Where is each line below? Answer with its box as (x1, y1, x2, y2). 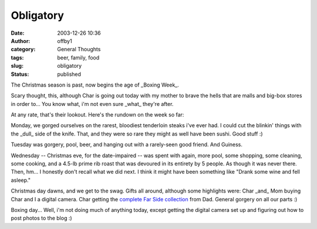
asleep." (11, 177, 31, 184)
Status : (11, 71, 29, 78)
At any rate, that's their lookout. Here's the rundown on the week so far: (11, 111, 184, 118)
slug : (11, 62, 23, 69)
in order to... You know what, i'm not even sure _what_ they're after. (11, 100, 174, 107)
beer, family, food (57, 54, 100, 61)
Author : (11, 37, 31, 44)
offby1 (57, 37, 73, 44)
